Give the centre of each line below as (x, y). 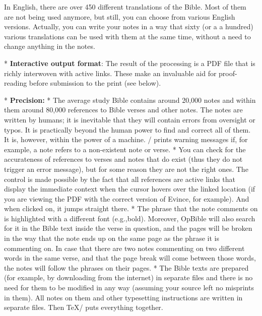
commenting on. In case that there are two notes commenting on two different (124, 248)
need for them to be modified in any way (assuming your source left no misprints (129, 288)
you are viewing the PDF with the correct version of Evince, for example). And (127, 198)
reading (16, 83)
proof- (228, 73)
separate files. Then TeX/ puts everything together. (84, 307)
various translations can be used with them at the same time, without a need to (127, 36)
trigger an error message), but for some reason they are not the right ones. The (126, 169)
